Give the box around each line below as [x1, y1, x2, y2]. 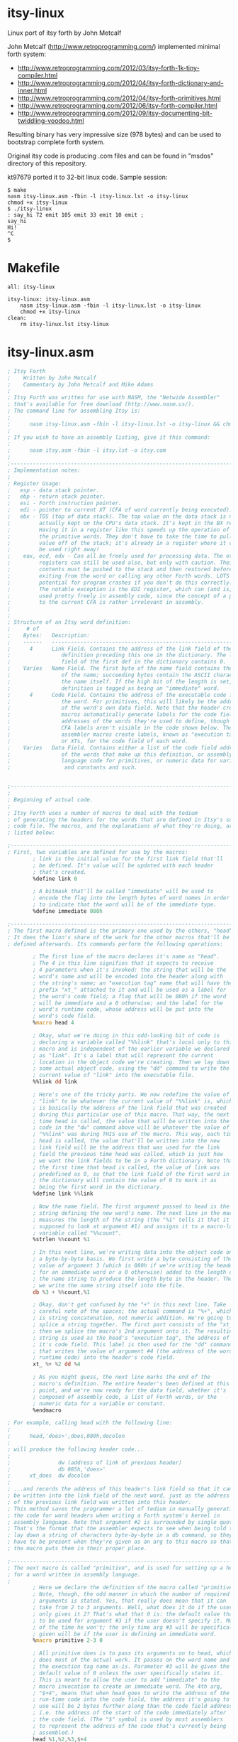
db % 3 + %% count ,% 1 [33, 1288, 91, 1296]
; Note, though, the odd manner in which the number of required [33, 1591, 230, 1598]
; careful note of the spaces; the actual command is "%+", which [33, 1308, 233, 1315]
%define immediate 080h [33, 908, 103, 915]
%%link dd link [33, 1078, 78, 1086]
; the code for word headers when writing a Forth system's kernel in [7, 1512, 220, 1519]
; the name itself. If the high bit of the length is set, [7, 678, 233, 685]
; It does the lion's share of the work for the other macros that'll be [7, 934, 230, 941]
